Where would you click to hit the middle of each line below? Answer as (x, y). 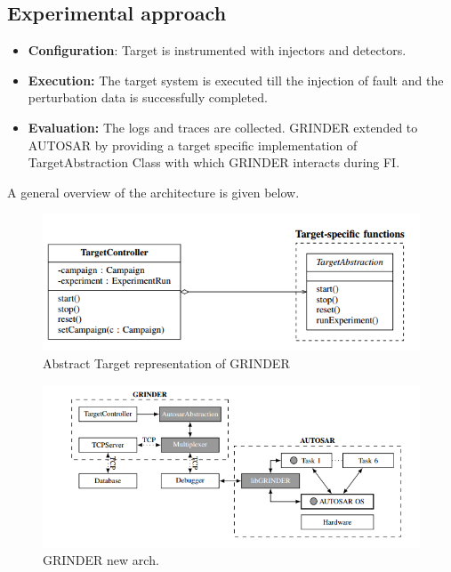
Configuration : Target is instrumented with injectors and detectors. (217, 50)
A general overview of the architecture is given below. (153, 192)
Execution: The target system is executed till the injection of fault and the (236, 80)
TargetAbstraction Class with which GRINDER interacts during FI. (214, 162)
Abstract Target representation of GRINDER (166, 363)
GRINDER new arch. (101, 560)
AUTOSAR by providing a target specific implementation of (193, 145)
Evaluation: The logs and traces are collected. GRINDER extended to (223, 127)
